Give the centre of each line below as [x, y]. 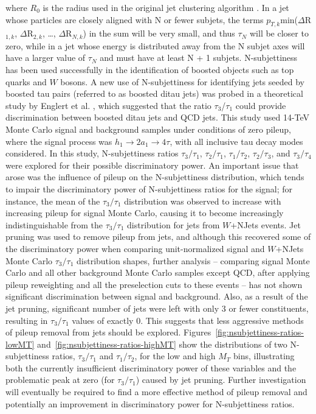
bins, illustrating [264, 356]
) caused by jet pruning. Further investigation [221, 380]
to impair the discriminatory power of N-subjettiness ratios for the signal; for [149, 188]
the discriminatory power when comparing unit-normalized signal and [135, 248]
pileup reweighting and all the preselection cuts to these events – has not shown [154, 284]
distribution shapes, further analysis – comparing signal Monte [193, 260]
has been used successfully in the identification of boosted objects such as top [150, 70]
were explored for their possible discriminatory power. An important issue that [152, 165]
